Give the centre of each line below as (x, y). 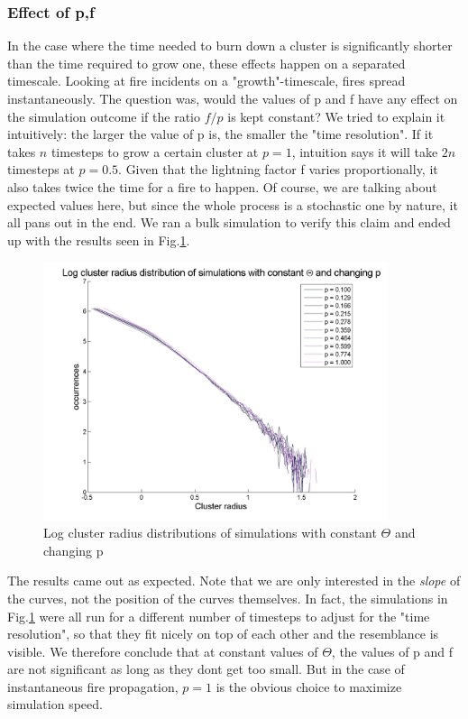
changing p (73, 550)
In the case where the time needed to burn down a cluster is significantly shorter (230, 46)
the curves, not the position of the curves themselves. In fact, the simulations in (228, 598)
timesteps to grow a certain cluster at (155, 151)
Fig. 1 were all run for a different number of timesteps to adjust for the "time (219, 616)
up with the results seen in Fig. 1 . (99, 240)
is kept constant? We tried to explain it (336, 116)
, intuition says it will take (365, 151)
